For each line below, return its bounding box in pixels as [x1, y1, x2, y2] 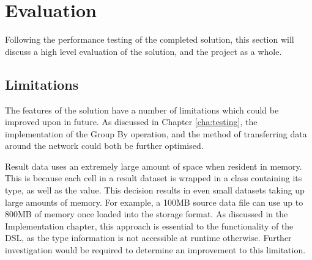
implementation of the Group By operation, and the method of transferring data [5, 127, 307, 140]
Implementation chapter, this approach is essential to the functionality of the [5, 219, 294, 232]
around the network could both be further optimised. [5, 139, 204, 152]
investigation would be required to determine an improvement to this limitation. [5, 244, 306, 256]
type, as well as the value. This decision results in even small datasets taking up [5, 184, 305, 197]
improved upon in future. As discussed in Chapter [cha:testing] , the [5, 115, 258, 128]
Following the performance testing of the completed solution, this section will [5, 33, 294, 46]
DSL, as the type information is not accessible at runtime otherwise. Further [5, 231, 292, 244]
